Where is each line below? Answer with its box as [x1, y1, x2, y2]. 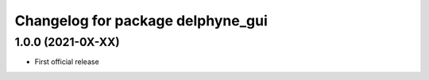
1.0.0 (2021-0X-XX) [14, 35, 121, 49]
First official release [34, 57, 99, 67]
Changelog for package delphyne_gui [14, 12, 268, 29]
